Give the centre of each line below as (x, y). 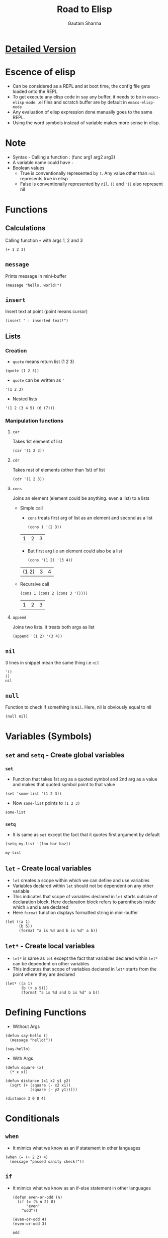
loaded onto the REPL (35, 91)
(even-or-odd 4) (29, 1219)
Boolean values (28, 168)
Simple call (31, 508)
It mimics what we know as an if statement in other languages (76, 1148)
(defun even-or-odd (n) (37, 1197)
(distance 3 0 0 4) (26, 1098)
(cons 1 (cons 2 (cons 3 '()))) (54, 594)
